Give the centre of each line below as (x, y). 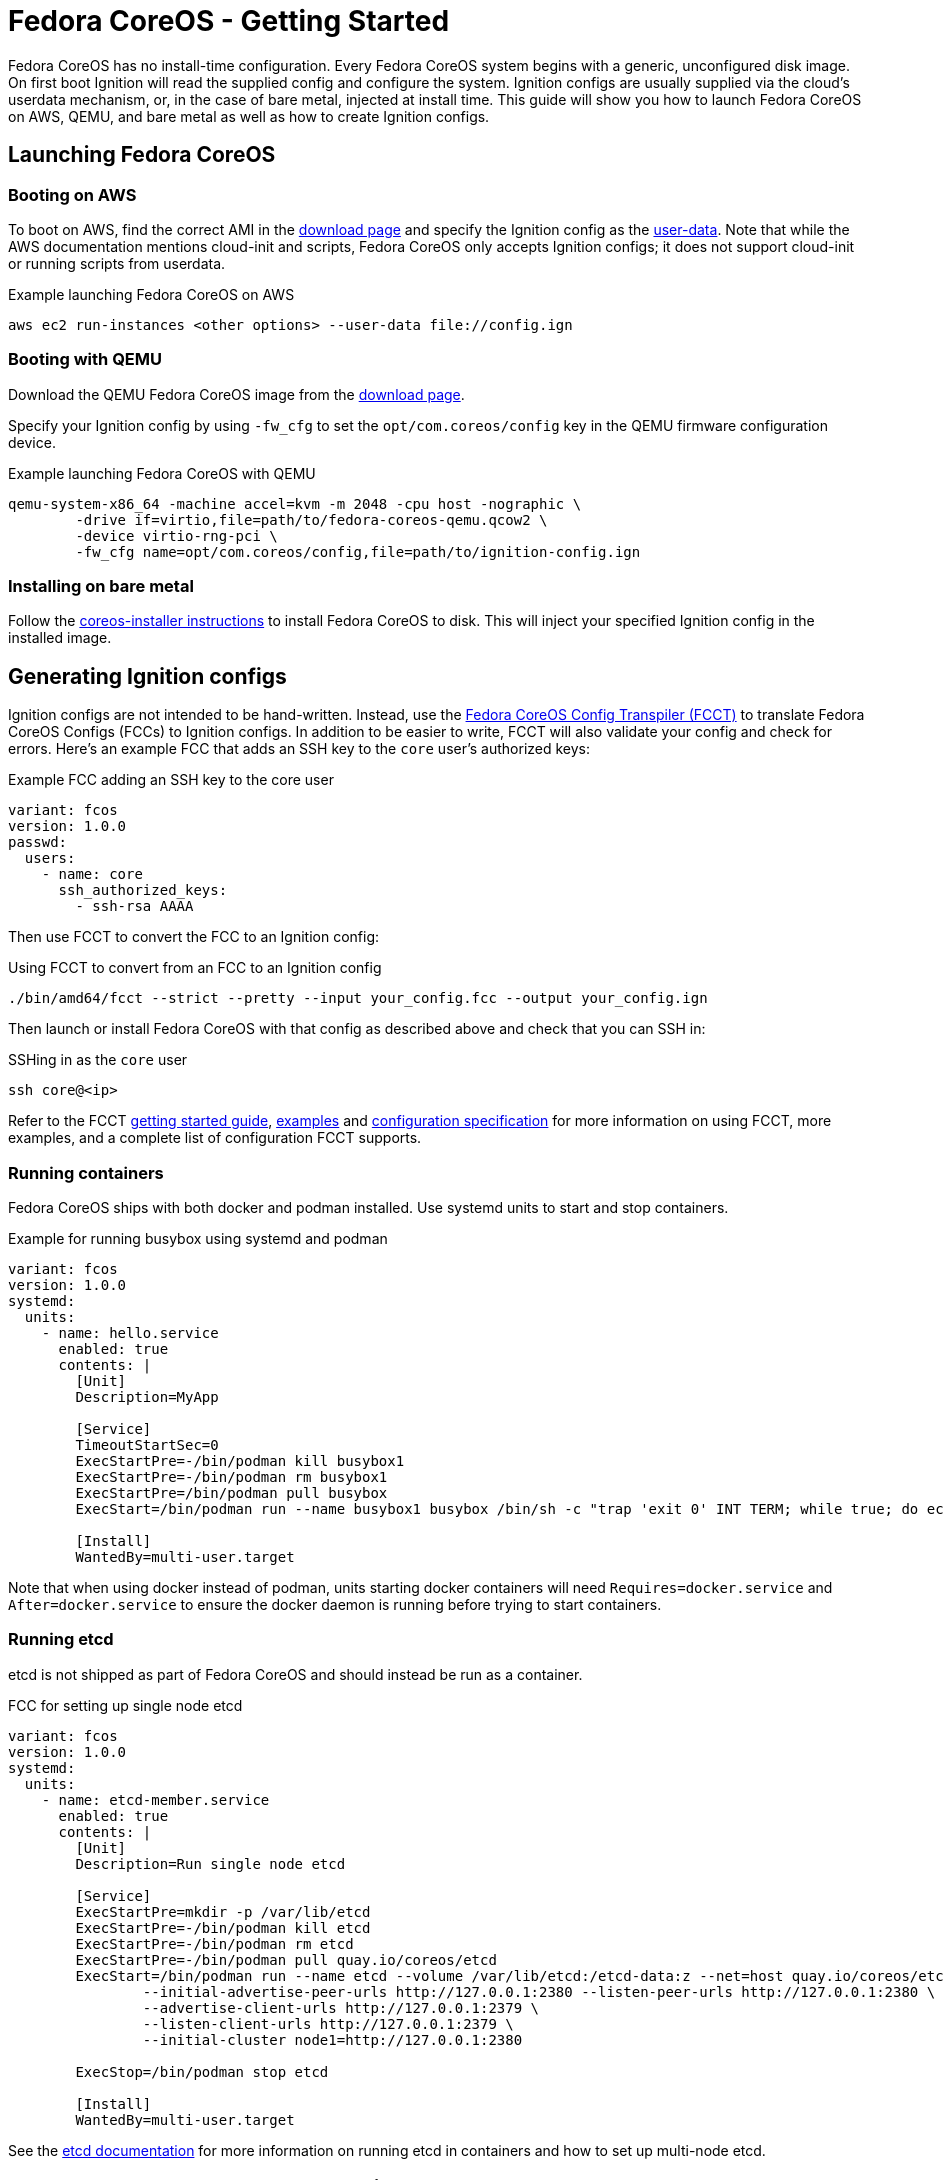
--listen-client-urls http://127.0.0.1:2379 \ (328, 2023)
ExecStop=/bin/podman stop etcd (202, 2071)
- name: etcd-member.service (155, 1799)
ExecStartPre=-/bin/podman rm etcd (214, 1943)
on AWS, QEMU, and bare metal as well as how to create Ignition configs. (249, 116)
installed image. (60, 638)
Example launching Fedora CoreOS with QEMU (162, 473)
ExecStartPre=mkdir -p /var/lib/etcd (223, 1911)
